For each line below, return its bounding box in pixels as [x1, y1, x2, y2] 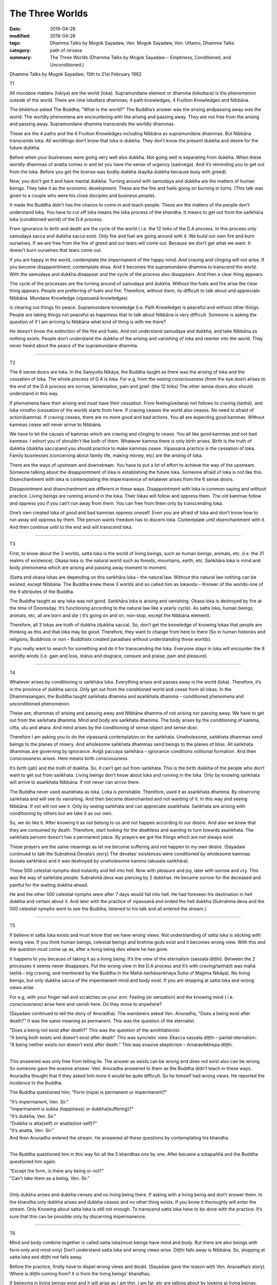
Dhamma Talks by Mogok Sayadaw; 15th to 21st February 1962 [9, 71, 142, 77]
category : [9, 47, 31, 53]
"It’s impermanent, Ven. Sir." [9, 1098, 69, 1105]
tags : [9, 40, 21, 46]
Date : [9, 26, 22, 32]
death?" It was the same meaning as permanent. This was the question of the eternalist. [9, 1018, 195, 1024]
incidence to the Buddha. [9, 1079, 63, 1086]
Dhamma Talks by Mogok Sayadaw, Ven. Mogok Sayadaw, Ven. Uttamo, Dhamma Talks [50, 40, 234, 46]
